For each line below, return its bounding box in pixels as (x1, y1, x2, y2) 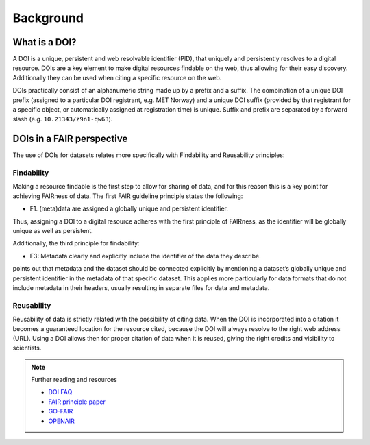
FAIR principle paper (48, 398, 106, 406)
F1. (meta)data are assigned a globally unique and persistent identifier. (29, 204, 229, 213)
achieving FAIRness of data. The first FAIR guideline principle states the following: (12, 192, 243, 200)
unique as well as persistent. (12, 227, 94, 235)
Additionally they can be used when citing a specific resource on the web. (12, 73, 222, 82)
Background (12, 10, 84, 25)
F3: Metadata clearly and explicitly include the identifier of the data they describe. (29, 252, 261, 260)
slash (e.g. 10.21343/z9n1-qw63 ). (12, 115, 113, 123)
